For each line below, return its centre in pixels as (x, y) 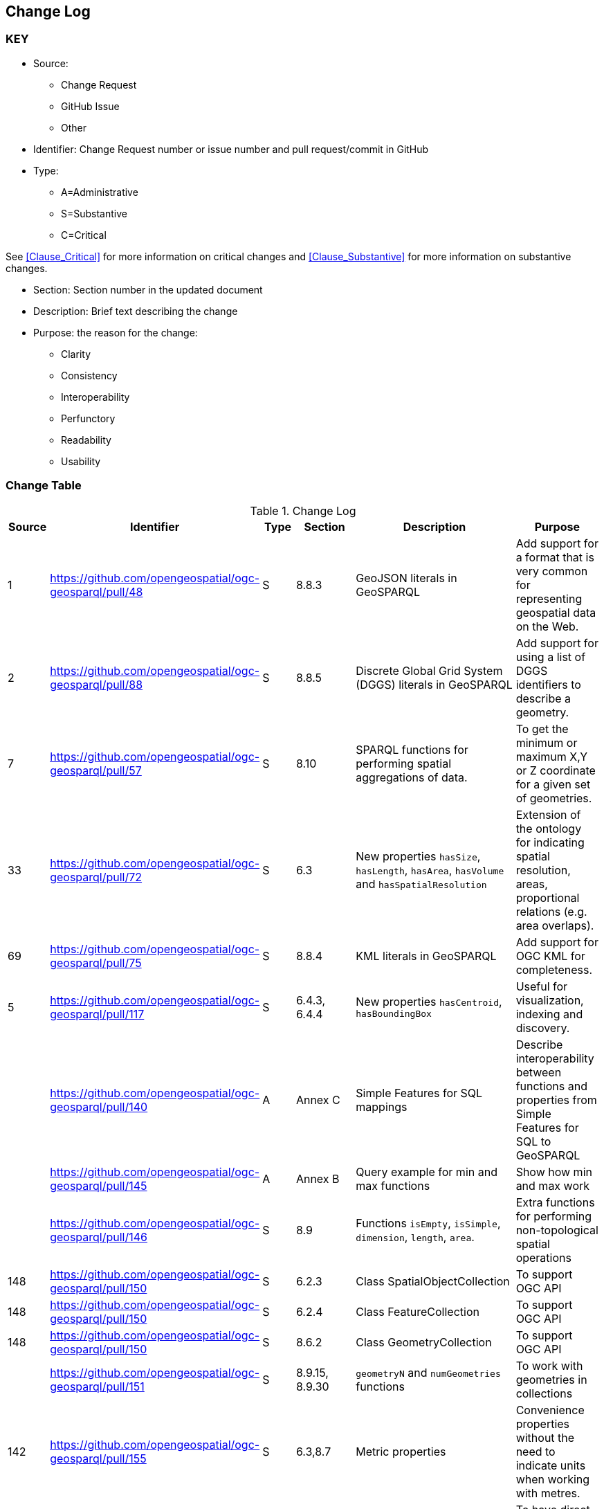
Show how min (554, 1172)
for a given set (553, 784)
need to (536, 1451)
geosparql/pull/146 (99, 1237)
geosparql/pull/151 (97, 1386)
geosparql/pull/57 (96, 770)
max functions (393, 1185)
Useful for (542, 986)
